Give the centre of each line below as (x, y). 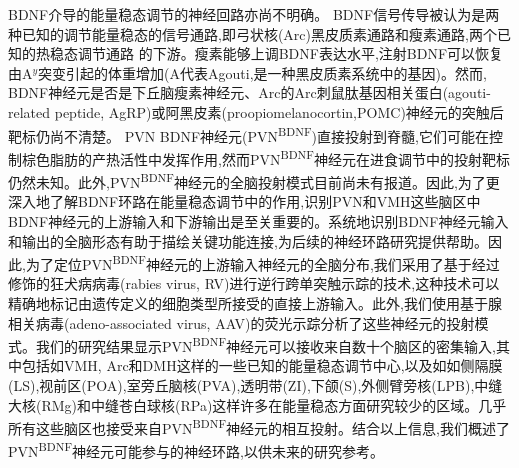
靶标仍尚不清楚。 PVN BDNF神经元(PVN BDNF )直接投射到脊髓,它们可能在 (248, 134)
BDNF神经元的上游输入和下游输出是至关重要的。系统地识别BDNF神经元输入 (258, 220)
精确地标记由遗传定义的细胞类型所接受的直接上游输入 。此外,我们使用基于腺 (255, 302)
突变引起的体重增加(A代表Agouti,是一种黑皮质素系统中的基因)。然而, (262, 72)
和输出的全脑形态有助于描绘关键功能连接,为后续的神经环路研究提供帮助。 (248, 240)
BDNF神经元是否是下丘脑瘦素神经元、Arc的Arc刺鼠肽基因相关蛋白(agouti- (249, 92)
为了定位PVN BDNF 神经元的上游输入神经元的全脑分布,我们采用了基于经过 (262, 262)
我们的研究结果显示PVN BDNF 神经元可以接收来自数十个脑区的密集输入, (265, 344)
